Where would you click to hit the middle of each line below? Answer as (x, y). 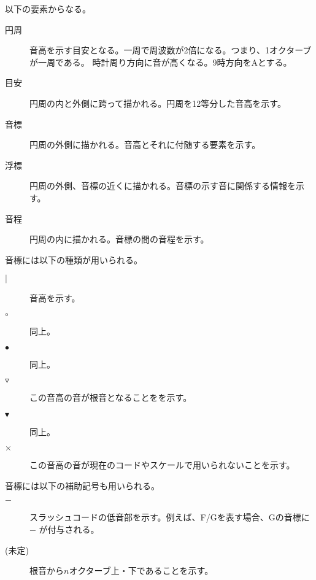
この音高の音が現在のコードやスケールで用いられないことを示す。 (162, 465)
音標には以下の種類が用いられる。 (74, 259)
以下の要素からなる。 (48, 9)
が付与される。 (69, 529)
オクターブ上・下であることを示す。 (141, 570)
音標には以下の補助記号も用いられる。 (82, 485)
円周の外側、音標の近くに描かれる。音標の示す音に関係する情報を (163, 186)
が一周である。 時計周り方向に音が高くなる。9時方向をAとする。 (161, 62)
